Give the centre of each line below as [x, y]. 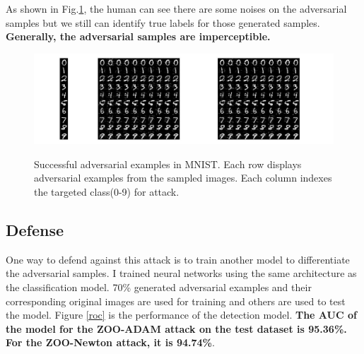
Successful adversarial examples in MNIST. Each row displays [168, 164]
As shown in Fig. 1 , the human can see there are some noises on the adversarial [176, 8]
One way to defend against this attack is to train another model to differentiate [178, 259]
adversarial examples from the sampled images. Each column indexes [183, 178]
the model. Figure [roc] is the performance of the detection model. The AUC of [181, 315]
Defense [35, 229]
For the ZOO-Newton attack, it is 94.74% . [110, 342]
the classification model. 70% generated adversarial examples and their [159, 287]
